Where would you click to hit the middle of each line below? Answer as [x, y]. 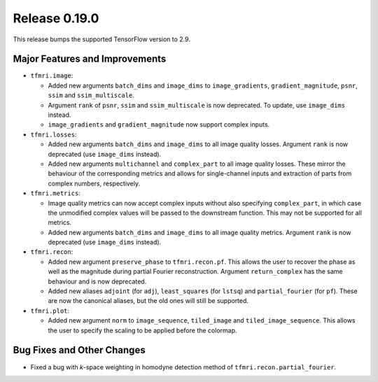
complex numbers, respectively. [94, 183]
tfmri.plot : [50, 311]
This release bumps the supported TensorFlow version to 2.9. [101, 39]
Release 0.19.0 [56, 18]
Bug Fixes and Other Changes [79, 350]
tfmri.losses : [54, 134]
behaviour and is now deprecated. [97, 281]
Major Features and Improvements [90, 59]
